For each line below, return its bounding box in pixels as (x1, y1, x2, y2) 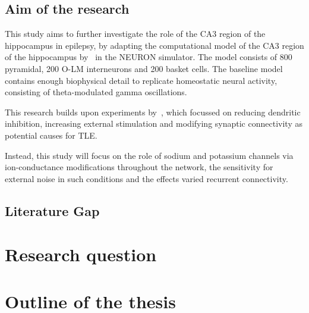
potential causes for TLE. (5, 129, 97, 141)
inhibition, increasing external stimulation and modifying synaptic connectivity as (5, 117, 302, 130)
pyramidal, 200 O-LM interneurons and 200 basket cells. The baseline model (5, 62, 283, 74)
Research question (5, 242, 157, 267)
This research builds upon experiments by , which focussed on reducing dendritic (5, 105, 301, 118)
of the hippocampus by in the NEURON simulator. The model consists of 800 (5, 51, 292, 63)
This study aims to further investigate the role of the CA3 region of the (5, 27, 266, 40)
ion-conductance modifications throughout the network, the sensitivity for (5, 161, 273, 173)
